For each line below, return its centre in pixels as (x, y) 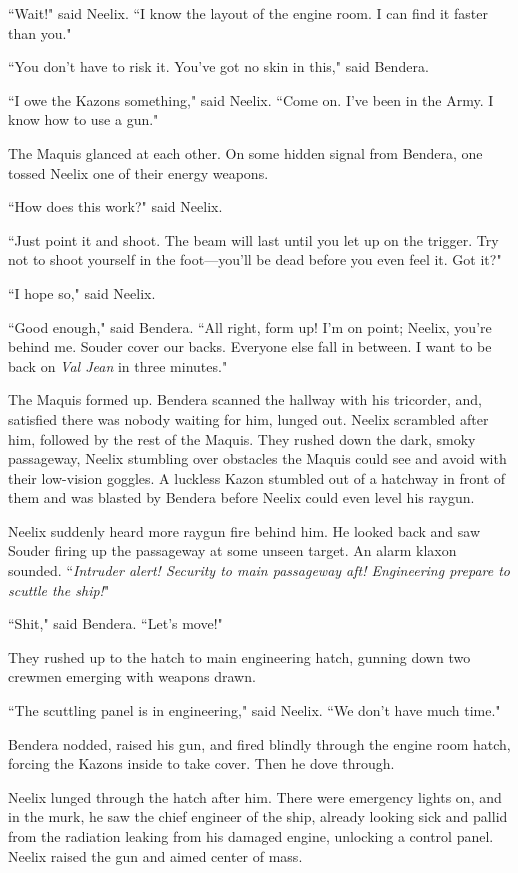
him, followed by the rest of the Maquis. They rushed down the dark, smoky (242, 438)
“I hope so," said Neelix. (82, 292)
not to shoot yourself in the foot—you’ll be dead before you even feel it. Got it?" (255, 259)
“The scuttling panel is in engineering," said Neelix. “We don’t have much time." (254, 710)
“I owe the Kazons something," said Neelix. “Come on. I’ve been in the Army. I (251, 99)
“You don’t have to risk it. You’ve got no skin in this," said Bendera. (218, 66)
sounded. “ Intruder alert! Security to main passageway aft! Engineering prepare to (259, 570)
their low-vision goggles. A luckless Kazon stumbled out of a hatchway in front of (257, 477)
